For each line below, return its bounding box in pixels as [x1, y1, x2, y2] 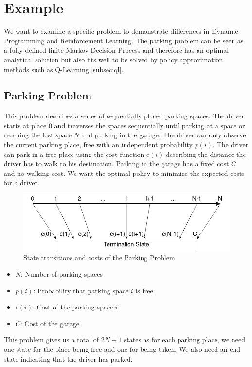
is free [135, 285, 153, 295]
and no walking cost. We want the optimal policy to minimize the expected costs [4, 168, 245, 178]
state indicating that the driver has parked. [4, 353, 133, 364]
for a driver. [4, 177, 39, 188]
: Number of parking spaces [21, 269, 103, 279]
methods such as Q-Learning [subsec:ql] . [4, 64, 124, 74]
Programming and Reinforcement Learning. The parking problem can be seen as [4, 35, 244, 45]
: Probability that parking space [33, 285, 129, 295]
